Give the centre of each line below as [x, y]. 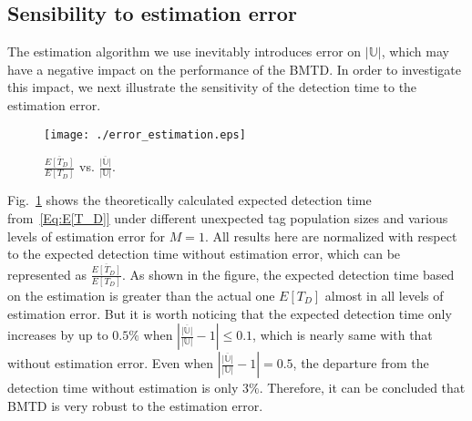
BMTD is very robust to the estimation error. [135, 405]
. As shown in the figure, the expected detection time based [288, 274]
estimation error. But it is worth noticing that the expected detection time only [230, 313]
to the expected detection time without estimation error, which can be [204, 254]
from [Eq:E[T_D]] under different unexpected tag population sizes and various [228, 218]
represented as [47, 274]
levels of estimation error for [86, 236]
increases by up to [58, 335]
